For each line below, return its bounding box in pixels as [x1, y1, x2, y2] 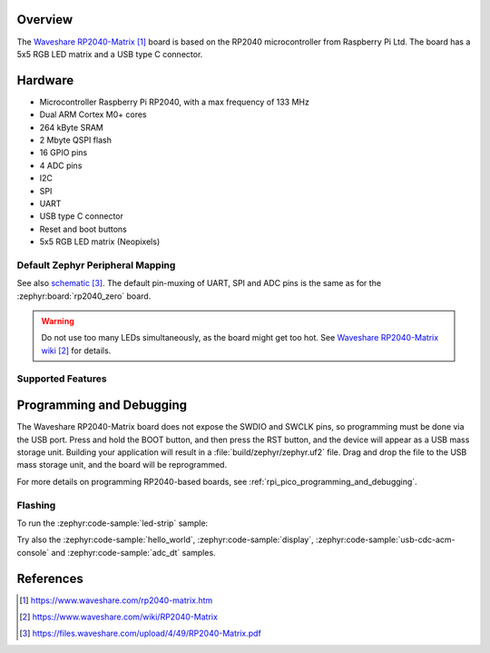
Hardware [16, 73, 74, 88]
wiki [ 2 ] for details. [41, 345, 112, 356]
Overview [16, 12, 73, 27]
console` [16, 547, 50, 558]
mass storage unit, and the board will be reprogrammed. [16, 460, 227, 470]
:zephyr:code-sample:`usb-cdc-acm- [315, 534, 456, 545]
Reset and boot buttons [39, 223, 127, 234]
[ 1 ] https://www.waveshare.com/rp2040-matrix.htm [19, 595, 213, 606]
